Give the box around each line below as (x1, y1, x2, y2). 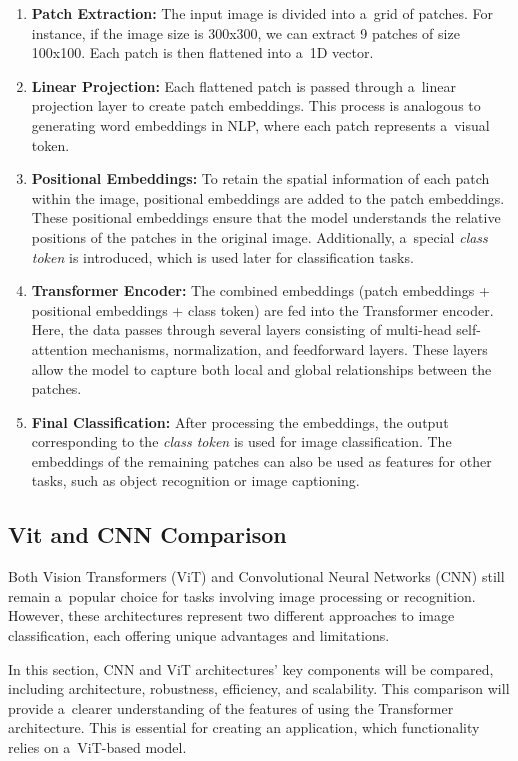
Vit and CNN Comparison (8, 519, 287, 550)
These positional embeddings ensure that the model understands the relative (31, 207, 501, 228)
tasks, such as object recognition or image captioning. (31, 470, 360, 491)
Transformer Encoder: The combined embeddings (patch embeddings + (31, 280, 490, 301)
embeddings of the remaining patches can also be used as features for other (31, 450, 492, 471)
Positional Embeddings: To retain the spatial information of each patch (31, 168, 490, 189)
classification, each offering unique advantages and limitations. (8, 625, 390, 646)
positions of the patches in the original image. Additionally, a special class (31, 226, 488, 247)
